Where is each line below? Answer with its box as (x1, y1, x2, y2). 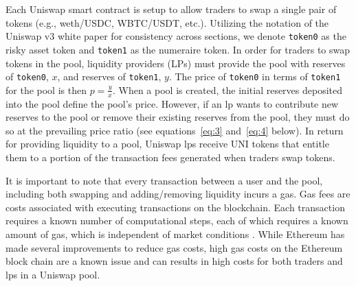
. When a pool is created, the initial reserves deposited (112, 82, 343, 97)
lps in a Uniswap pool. (5, 267, 100, 281)
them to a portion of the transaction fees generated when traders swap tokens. (5, 150, 335, 164)
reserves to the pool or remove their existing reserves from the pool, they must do (5, 110, 350, 124)
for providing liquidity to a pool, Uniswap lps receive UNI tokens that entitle (5, 136, 329, 151)
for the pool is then (5, 82, 87, 97)
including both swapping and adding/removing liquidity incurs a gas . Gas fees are (5, 187, 351, 201)
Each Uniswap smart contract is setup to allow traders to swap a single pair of (5, 2, 337, 16)
